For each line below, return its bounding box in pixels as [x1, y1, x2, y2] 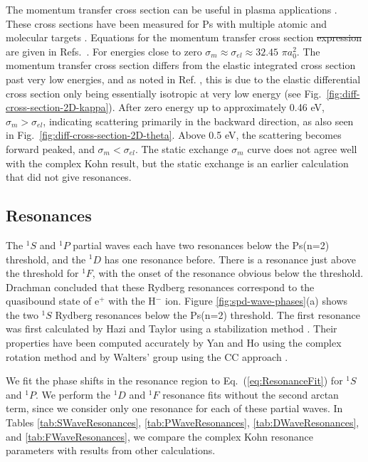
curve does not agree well [247, 141, 357, 156]
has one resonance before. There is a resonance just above [104, 251, 356, 266]
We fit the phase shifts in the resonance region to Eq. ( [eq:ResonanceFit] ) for [6, 373, 343, 388]
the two [6, 307, 38, 322]
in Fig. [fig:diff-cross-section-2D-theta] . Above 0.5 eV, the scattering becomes [6, 127, 342, 142]
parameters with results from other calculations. [6, 443, 216, 458]
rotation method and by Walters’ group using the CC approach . [6, 349, 288, 364]
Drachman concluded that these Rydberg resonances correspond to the [6, 279, 315, 294]
